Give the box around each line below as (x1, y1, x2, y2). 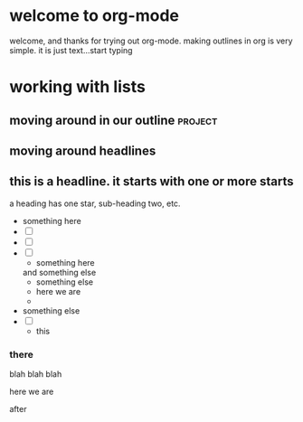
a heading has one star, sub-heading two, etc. (9, 198, 181, 209)
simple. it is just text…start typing (9, 44, 133, 55)
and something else (22, 267, 97, 277)
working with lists (9, 77, 147, 98)
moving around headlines (9, 143, 156, 158)
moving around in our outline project (9, 112, 218, 127)
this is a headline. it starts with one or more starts (9, 173, 294, 190)
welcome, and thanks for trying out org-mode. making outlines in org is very (9, 35, 293, 46)
